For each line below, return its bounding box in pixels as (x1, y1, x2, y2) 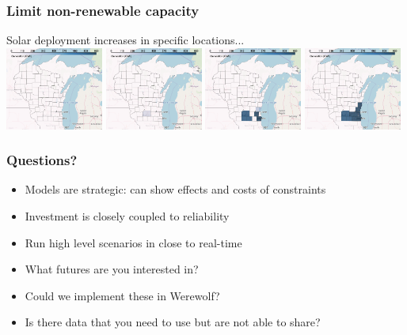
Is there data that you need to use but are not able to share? (25, 314, 321, 330)
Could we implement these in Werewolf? (25, 287, 220, 303)
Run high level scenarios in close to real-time (25, 234, 242, 250)
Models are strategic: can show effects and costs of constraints (25, 181, 326, 198)
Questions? (6, 150, 78, 170)
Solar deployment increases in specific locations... (6, 32, 245, 48)
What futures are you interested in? (25, 261, 199, 277)
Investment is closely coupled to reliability (25, 207, 230, 224)
